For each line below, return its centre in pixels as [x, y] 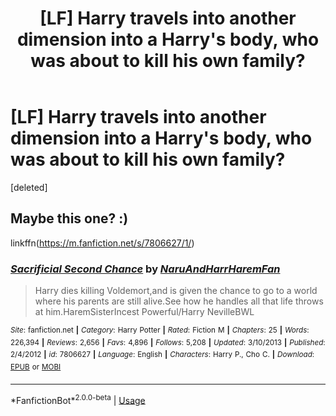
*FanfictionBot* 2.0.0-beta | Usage [78, 399]
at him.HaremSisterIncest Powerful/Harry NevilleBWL [144, 312]
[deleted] [29, 187]
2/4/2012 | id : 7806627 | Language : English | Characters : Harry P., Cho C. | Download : [162, 355]
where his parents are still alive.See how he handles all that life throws [179, 301]
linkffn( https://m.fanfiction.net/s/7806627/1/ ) [102, 243]
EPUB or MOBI [36, 367]
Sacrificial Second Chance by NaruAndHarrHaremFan [145, 269]
